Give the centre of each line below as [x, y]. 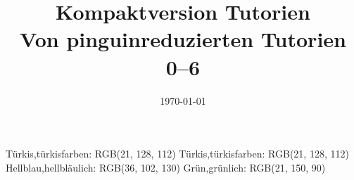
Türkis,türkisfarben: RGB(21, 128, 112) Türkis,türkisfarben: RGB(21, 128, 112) [177, 154]
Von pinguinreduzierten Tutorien [183, 39]
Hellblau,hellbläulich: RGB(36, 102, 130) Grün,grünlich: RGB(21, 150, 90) [166, 167]
